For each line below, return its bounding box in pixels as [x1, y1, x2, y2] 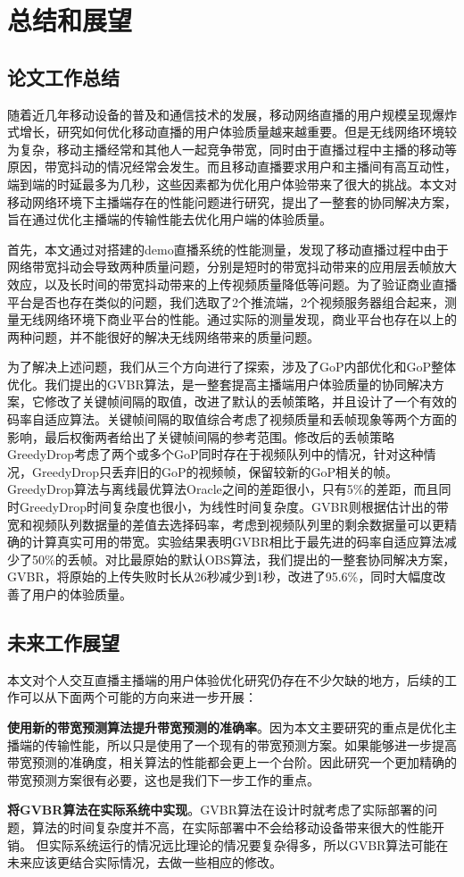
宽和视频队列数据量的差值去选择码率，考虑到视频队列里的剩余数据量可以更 [7, 514, 444, 533]
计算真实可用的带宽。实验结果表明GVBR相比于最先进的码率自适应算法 [31, 532, 444, 551]
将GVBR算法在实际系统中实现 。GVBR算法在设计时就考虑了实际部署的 [7, 800, 426, 819]
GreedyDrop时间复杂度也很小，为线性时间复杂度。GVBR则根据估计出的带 [19, 497, 449, 516]
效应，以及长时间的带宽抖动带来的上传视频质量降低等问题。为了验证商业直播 [7, 274, 457, 293]
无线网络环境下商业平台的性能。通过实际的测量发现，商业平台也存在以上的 [19, 310, 457, 329]
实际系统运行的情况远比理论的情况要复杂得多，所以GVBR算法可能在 [48, 835, 449, 854]
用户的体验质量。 [31, 585, 132, 604]
